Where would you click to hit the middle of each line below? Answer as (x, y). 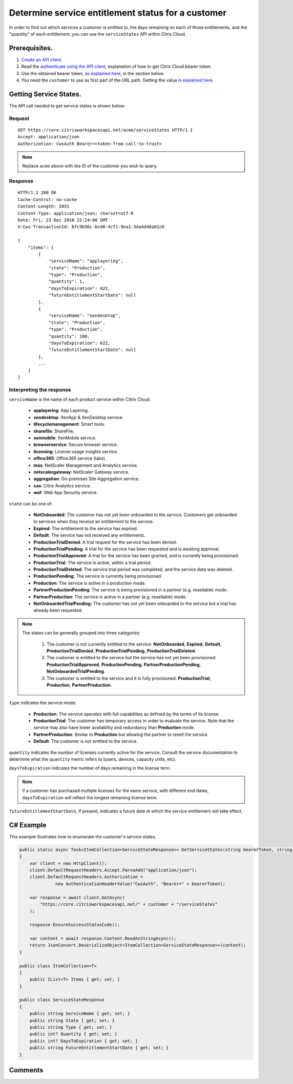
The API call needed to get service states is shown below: (67, 105)
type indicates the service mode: (43, 703)
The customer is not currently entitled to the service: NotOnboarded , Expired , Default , (134, 644)
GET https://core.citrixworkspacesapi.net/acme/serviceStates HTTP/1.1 (105, 130)
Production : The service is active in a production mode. (90, 583)
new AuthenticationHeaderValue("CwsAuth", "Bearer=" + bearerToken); (140, 884)
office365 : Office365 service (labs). (70, 459)
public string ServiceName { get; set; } (80, 1014)
